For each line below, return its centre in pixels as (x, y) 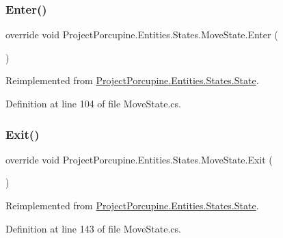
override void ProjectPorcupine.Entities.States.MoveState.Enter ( (142, 35)
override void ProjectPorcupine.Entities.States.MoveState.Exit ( (139, 159)
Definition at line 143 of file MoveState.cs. (93, 228)
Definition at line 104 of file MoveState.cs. (93, 103)
